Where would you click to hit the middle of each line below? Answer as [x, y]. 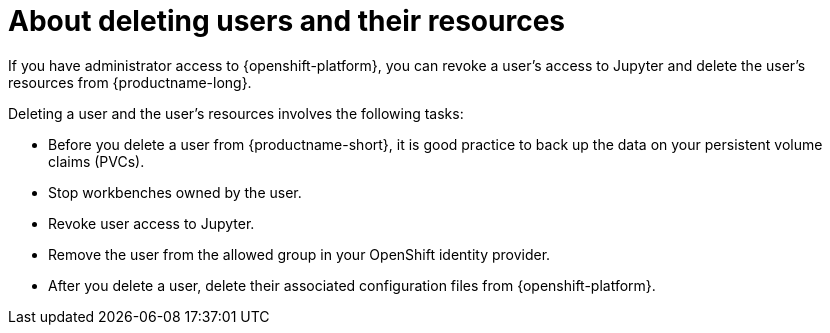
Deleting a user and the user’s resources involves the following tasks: [236, 113]
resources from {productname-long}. [130, 82]
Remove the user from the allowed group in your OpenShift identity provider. [299, 254]
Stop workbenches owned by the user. [175, 192]
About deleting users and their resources [287, 21]
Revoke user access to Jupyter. [151, 223]
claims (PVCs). [96, 161]
